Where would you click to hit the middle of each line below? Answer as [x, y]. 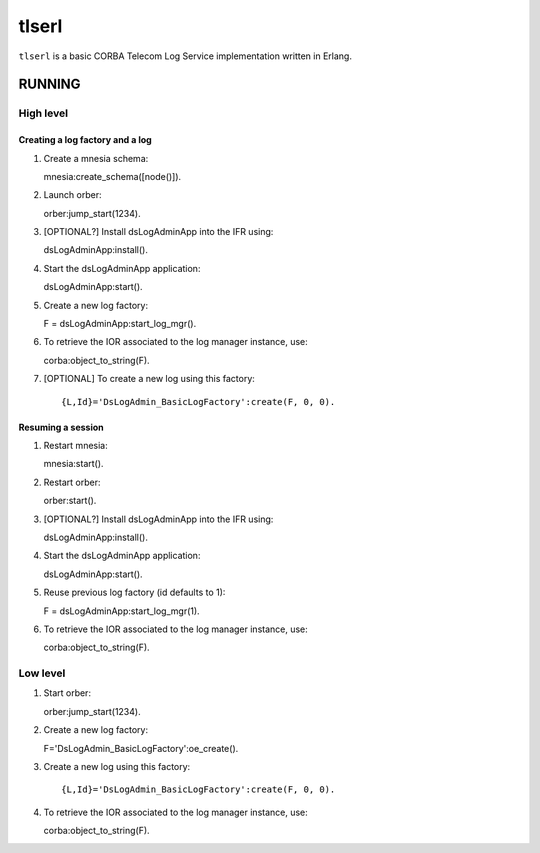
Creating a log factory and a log [85, 140]
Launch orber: [72, 195]
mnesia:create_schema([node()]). [112, 176]
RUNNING [49, 84]
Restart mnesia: [76, 445]
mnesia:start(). [73, 464]
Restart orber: [72, 482]
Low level [42, 673]
